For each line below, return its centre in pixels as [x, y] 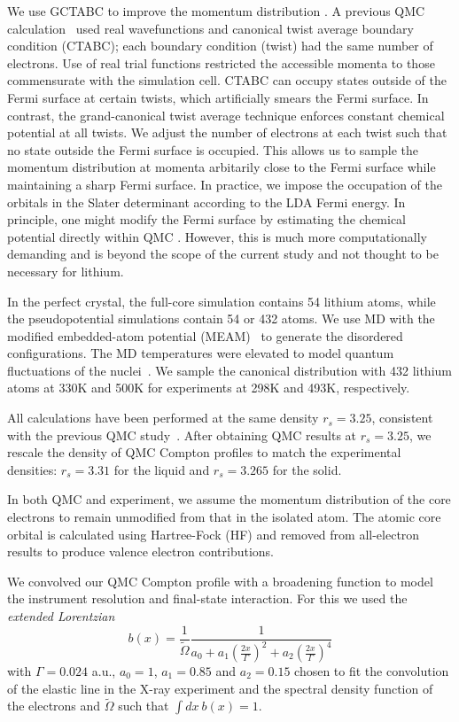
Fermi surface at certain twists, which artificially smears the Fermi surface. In [218, 97]
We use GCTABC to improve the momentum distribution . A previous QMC [216, 11]
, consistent [402, 418]
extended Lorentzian [61, 616]
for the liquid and [162, 469]
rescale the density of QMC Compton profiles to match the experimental [204, 452]
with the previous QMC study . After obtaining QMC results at [182, 435]
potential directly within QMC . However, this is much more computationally [217, 236]
